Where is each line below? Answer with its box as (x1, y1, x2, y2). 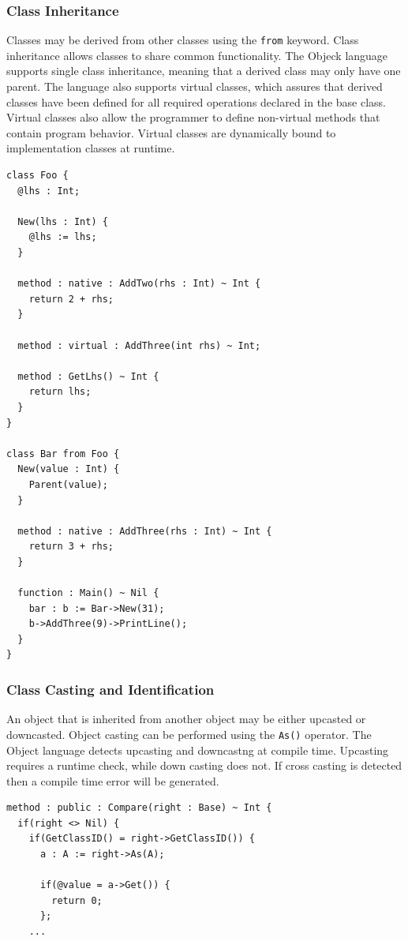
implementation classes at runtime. (6, 140, 175, 156)
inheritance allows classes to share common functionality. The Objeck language (6, 47, 388, 63)
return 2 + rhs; (28, 293, 114, 305)
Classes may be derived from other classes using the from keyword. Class (6, 32, 359, 48)
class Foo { (6, 170, 69, 182)
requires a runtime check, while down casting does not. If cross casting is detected (6, 757, 402, 774)
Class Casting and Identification (6, 679, 215, 699)
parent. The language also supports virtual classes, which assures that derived (6, 78, 383, 95)
